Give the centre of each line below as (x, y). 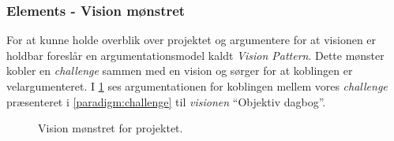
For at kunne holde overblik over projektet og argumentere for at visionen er (191, 40)
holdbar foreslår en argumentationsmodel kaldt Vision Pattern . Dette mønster (195, 55)
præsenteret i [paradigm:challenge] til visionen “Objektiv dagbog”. (166, 101)
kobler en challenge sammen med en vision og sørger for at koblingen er (180, 70)
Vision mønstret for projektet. (111, 128)
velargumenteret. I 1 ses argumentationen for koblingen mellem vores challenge (197, 86)
